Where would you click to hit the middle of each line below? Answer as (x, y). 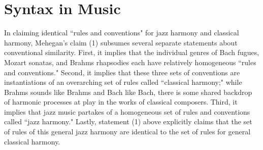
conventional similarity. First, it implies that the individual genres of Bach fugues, (132, 52)
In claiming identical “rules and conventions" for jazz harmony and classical (122, 33)
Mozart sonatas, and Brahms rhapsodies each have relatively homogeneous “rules (130, 62)
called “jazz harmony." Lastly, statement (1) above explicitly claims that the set (128, 121)
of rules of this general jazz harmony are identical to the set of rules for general (127, 132)
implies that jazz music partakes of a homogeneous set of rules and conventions (127, 111)
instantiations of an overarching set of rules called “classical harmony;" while (123, 82)
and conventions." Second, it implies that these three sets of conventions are (122, 72)
